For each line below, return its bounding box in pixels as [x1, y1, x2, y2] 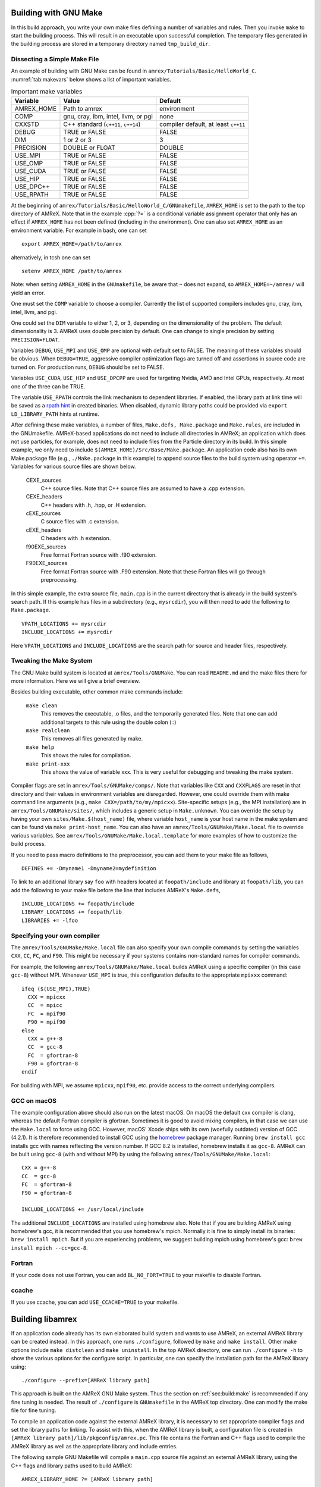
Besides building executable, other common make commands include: [11, 688, 183, 695]
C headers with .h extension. [40, 535, 111, 542]
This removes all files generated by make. [40, 735, 143, 742]
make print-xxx [26, 760, 71, 767]
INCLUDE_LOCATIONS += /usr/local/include [21, 1206, 144, 1213]
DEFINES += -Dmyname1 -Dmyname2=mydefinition [21, 865, 157, 871]
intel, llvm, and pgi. [11, 308, 58, 315]
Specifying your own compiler [11, 931, 100, 940]
